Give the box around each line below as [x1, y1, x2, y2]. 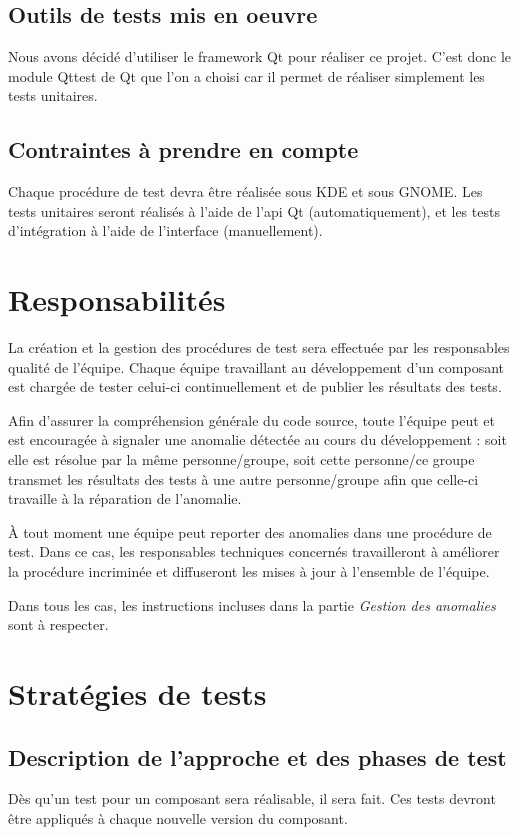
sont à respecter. [8, 614, 109, 635]
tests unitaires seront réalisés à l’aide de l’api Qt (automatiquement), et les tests [8, 200, 500, 221]
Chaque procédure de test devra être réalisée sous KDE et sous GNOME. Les [8, 181, 483, 202]
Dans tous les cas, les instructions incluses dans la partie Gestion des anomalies [8, 594, 496, 615]
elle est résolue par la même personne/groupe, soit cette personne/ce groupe [8, 449, 475, 470]
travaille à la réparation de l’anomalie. [8, 488, 242, 509]
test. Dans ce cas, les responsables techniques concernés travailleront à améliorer [8, 541, 500, 562]
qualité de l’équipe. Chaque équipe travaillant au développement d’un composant [8, 356, 504, 377]
